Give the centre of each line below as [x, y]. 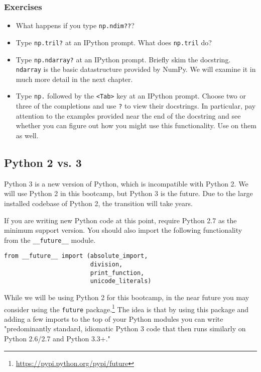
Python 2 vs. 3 [43, 162]
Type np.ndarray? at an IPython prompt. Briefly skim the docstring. [123, 59]
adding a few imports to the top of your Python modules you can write [114, 318]
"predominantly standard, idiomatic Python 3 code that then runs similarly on [125, 329]
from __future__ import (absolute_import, [76, 256]
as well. [27, 135]
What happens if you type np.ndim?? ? [75, 25]
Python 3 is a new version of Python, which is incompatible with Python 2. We [126, 183]
